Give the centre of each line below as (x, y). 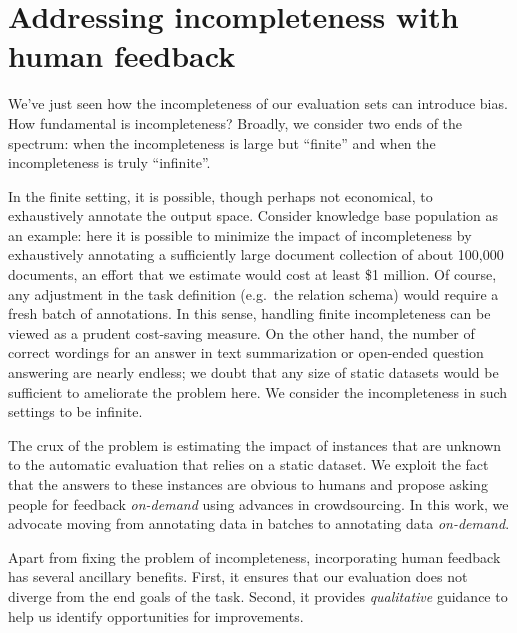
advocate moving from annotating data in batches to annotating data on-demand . (259, 523)
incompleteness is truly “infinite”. (109, 162)
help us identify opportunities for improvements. (156, 615)
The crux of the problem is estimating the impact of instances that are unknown (255, 444)
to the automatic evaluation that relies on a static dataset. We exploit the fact (248, 464)
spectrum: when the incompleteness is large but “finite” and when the (222, 142)
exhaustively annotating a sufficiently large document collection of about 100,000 (256, 254)
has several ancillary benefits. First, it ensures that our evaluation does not (238, 576)
